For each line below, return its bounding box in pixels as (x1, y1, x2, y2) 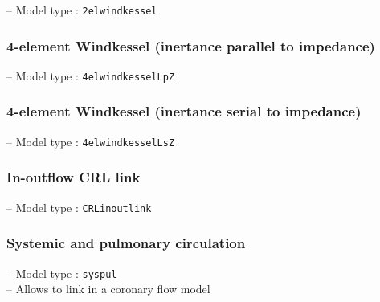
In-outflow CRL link (6, 167, 141, 187)
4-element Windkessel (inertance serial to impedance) (6, 101, 362, 121)
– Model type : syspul (6, 264, 117, 281)
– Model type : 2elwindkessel (6, 2, 157, 18)
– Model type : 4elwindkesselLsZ (6, 133, 175, 149)
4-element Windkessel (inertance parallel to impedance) (6, 35, 375, 55)
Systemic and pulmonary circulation (6, 233, 246, 253)
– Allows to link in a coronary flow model (6, 280, 210, 297)
